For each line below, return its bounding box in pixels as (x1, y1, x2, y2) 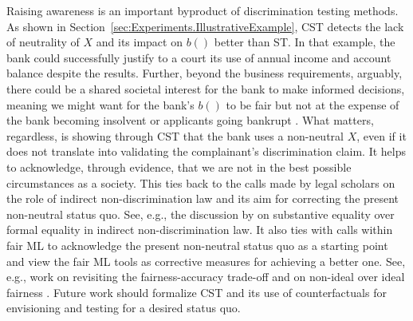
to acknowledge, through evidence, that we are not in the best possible (6, 158, 352, 175)
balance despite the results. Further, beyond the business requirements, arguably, (6, 65, 403, 81)
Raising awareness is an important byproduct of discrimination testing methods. (6, 2, 399, 18)
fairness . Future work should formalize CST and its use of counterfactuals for (6, 283, 387, 300)
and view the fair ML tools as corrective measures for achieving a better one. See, (6, 252, 406, 269)
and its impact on (96, 34, 183, 50)
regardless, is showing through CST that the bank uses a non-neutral (6, 127, 344, 144)
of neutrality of (6, 34, 80, 50)
